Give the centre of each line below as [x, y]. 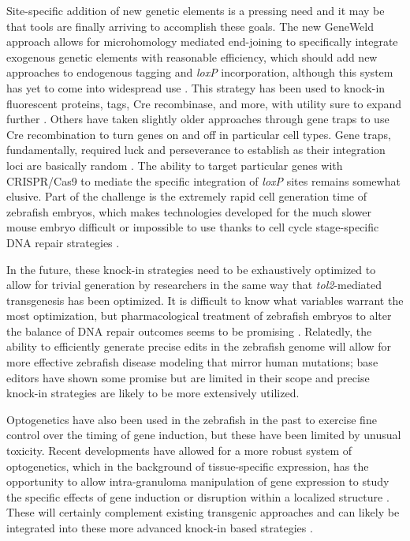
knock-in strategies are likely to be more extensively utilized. [153, 393]
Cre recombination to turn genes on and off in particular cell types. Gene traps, [199, 134]
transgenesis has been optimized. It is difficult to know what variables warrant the [205, 300]
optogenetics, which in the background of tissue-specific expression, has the [188, 466]
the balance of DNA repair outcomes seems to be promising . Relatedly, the [189, 331]
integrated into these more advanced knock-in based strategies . [160, 528]
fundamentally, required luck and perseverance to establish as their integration [196, 150]
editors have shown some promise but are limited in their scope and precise [188, 377]
